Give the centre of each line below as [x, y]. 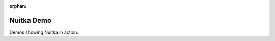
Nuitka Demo [31, 20]
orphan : [18, 6]
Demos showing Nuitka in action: [44, 32]
